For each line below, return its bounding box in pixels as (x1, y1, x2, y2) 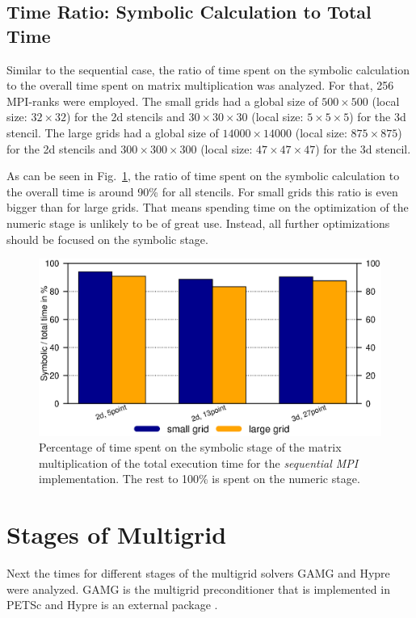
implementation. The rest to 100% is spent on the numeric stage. (39, 470, 360, 487)
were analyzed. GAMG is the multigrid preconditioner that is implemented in (6, 580, 390, 597)
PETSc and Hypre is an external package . (6, 596, 218, 613)
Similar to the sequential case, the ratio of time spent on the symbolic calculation (6, 61, 410, 78)
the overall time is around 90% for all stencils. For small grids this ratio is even (6, 183, 398, 200)
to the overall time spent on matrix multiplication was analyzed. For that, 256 (6, 77, 394, 94)
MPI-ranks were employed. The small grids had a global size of (6, 92, 318, 109)
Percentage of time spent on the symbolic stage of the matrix (39, 439, 342, 456)
